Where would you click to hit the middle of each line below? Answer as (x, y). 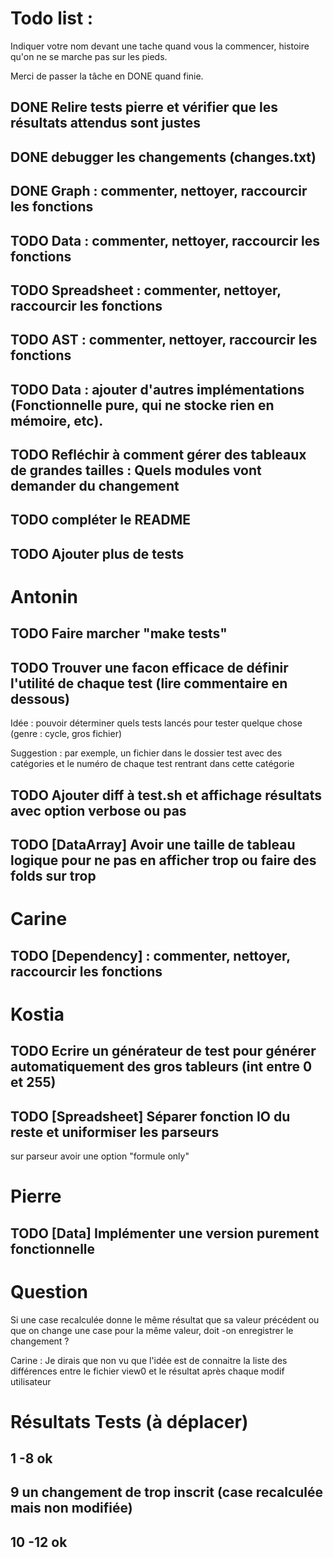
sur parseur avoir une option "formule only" (100, 1156)
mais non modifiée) (71, 1508)
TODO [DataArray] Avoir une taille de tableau (153, 845)
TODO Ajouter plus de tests (97, 553)
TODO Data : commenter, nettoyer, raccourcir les (165, 240)
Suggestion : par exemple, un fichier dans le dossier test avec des (146, 753)
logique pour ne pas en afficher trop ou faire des (163, 860)
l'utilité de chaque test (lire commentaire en (149, 683)
